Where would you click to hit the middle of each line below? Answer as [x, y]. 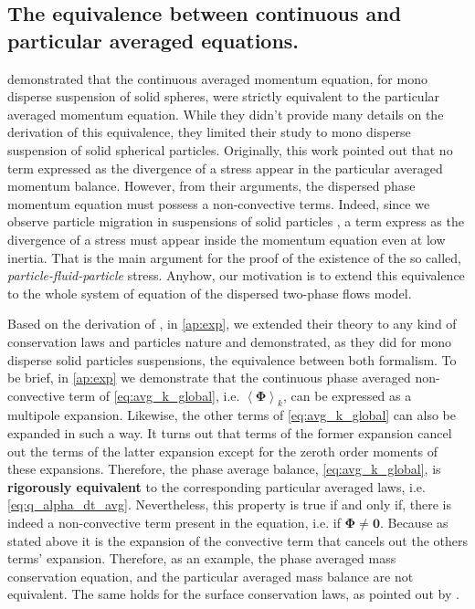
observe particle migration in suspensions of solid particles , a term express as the [236, 221]
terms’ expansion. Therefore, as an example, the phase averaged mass [202, 558]
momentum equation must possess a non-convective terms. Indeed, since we [219, 203]
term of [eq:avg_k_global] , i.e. [154, 395]
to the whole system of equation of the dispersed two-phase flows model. [210, 293]
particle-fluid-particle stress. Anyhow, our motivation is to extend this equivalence [236, 275]
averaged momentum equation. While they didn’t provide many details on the [226, 114]
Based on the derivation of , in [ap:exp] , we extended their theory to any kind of [232, 324]
